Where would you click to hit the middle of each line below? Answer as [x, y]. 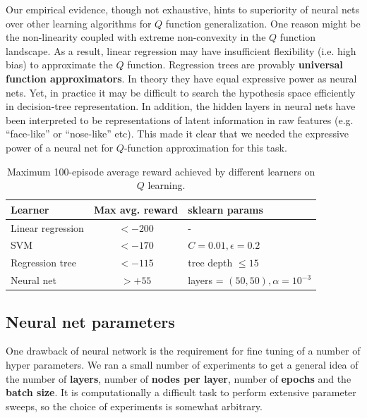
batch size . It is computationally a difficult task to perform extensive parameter [181, 392]
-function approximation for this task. [205, 147]
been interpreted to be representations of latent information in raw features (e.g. [180, 119]
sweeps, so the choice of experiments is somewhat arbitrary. [134, 406]
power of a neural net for [60, 147]
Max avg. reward [136, 209]
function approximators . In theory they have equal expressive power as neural [181, 78]
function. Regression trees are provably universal [235, 64]
